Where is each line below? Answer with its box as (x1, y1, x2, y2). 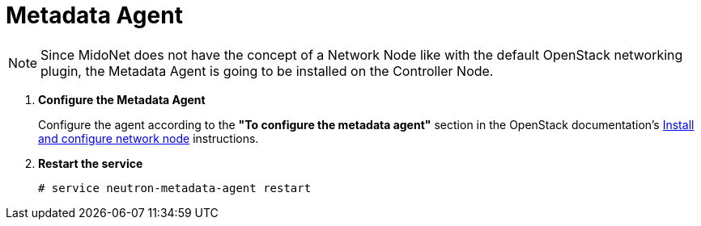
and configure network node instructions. (38, 131, 259, 145)
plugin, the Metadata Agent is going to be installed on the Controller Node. (40, 62, 494, 79)
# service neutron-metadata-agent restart (38, 181, 312, 195)
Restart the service (38, 156, 143, 170)
